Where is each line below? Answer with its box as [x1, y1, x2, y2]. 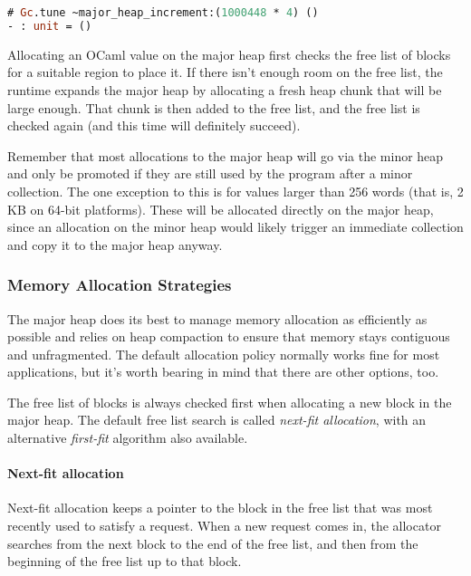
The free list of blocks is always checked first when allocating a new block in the [7, 392, 452, 411]
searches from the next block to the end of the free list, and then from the [7, 533, 418, 552]
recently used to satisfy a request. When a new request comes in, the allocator [7, 516, 441, 535]
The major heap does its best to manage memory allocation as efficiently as [7, 309, 428, 328]
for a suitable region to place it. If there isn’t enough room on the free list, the [7, 62, 443, 82]
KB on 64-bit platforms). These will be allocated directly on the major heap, [7, 199, 434, 218]
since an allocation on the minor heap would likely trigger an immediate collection [7, 217, 464, 236]
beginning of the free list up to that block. [7, 552, 242, 571]
